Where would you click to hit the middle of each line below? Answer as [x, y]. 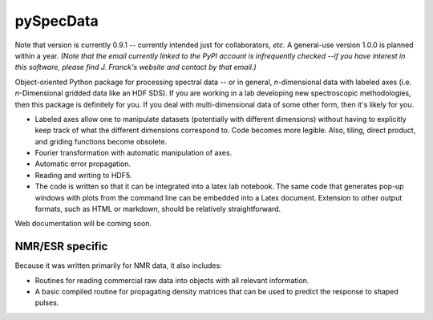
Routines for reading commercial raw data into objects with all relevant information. [172, 280]
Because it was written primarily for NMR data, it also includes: [118, 265]
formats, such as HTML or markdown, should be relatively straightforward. [158, 209]
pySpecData [57, 21]
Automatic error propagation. [83, 164]
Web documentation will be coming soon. [83, 224]
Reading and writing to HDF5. [83, 175]
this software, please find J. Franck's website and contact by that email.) [136, 67]
